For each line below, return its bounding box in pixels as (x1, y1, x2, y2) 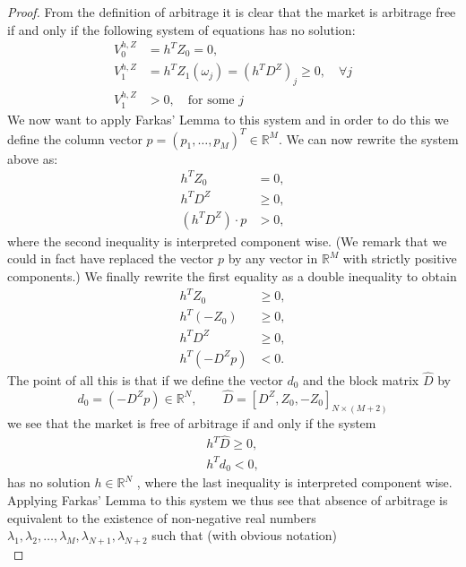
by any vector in (228, 249, 318, 268)
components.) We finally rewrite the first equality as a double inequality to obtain (7, 266, 457, 285)
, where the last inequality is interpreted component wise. (136, 473, 453, 492)
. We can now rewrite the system (278, 129, 459, 148)
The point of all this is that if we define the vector (7, 370, 283, 389)
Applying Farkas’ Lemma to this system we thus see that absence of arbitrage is (7, 490, 448, 509)
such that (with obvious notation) (151, 526, 338, 545)
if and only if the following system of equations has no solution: (7, 20, 356, 39)
